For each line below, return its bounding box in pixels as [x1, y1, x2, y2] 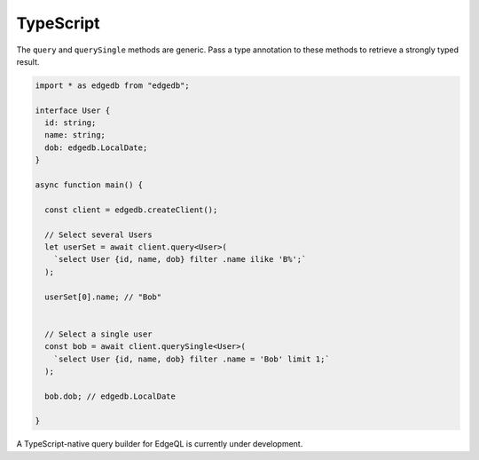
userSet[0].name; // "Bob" [44, 291, 162, 302]
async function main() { [35, 180, 144, 190]
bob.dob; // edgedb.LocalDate [44, 391, 177, 401]
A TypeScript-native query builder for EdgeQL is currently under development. [16, 439, 303, 449]
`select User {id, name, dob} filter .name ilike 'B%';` [53, 254, 307, 265]
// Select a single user [44, 329, 153, 339]
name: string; [44, 130, 106, 140]
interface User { [35, 105, 111, 115]
